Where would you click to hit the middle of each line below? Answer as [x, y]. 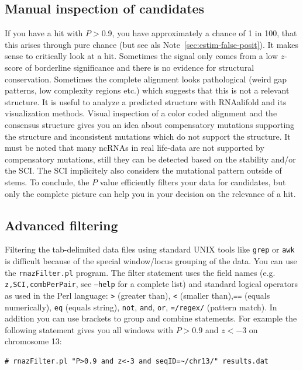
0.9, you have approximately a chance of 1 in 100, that [199, 33]
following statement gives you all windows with [89, 329]
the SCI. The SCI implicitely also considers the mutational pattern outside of [143, 170]
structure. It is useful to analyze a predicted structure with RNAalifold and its [146, 101]
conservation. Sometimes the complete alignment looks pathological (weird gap [146, 79]
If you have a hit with [44, 33]
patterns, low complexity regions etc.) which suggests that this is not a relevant [147, 90]
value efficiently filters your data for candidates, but [193, 181]
